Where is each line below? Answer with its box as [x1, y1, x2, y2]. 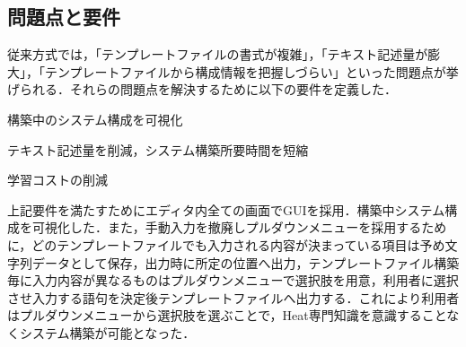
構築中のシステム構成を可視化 [7, 109, 183, 128]
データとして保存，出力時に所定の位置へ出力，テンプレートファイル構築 [31, 253, 460, 272]
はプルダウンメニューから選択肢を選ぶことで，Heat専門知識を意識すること [7, 306, 447, 325]
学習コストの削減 [7, 170, 108, 189]
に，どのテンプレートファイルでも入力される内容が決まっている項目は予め [7, 235, 445, 254]
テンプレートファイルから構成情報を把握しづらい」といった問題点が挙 [44, 62, 459, 81]
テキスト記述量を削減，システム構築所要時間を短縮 [7, 140, 309, 159]
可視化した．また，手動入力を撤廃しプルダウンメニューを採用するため [31, 218, 447, 237]
